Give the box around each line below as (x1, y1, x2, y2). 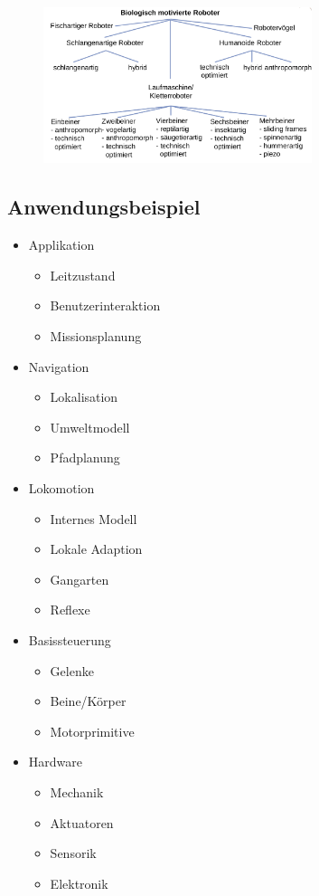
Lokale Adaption (50, 539, 143, 558)
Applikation (28, 235, 95, 254)
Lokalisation (50, 387, 118, 406)
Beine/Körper (50, 691, 127, 710)
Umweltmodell (50, 417, 130, 436)
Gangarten (50, 569, 109, 588)
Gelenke (50, 661, 94, 680)
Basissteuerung (28, 630, 111, 649)
